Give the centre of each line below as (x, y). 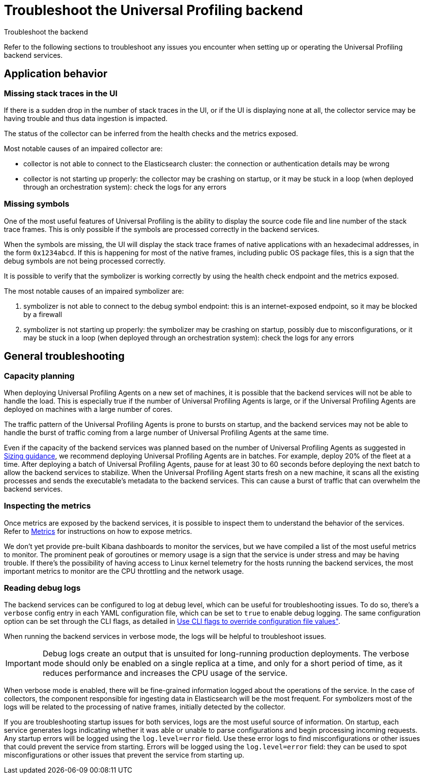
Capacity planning (39, 376)
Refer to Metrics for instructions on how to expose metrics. (98, 531)
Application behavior (56, 74)
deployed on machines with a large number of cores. (88, 409)
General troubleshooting (64, 356)
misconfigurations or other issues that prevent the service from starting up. (124, 755)
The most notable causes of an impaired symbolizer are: (94, 291)
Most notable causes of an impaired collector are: (83, 148)
